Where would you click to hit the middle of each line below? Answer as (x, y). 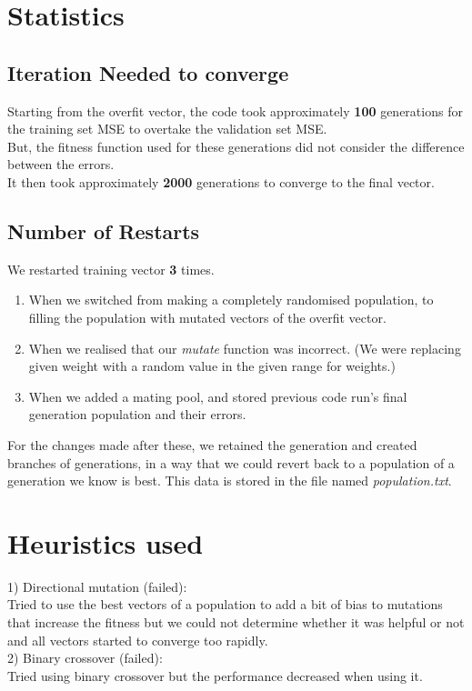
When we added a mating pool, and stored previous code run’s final (218, 396)
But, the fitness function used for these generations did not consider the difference (236, 146)
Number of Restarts (104, 230)
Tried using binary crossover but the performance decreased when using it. (215, 675)
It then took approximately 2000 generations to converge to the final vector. (221, 181)
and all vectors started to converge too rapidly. (138, 640)
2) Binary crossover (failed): (85, 658)
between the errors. (61, 164)
